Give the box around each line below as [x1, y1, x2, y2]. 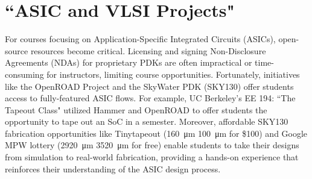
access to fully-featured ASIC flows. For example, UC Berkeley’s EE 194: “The [5, 92, 296, 104]
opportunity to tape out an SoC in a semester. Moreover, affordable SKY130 [5, 115, 288, 128]
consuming [5, 68, 44, 80]
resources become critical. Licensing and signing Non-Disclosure [30, 44, 266, 57]
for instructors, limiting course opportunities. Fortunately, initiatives [46, 68, 300, 80]
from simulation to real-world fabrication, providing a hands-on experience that [5, 151, 299, 163]
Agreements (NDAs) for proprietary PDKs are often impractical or [5, 56, 252, 69]
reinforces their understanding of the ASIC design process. [5, 162, 221, 175]
